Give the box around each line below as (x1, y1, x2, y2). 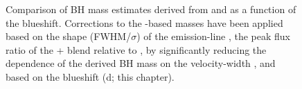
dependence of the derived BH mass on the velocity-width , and (6, 56, 276, 70)
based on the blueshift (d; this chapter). (6, 69, 175, 83)
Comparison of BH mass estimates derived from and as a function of (6, 2, 296, 16)
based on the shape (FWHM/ (6, 29, 132, 43)
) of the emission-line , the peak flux (136, 29, 291, 43)
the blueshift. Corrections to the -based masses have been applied (6, 15, 283, 30)
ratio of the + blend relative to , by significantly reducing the (6, 42, 267, 57)
